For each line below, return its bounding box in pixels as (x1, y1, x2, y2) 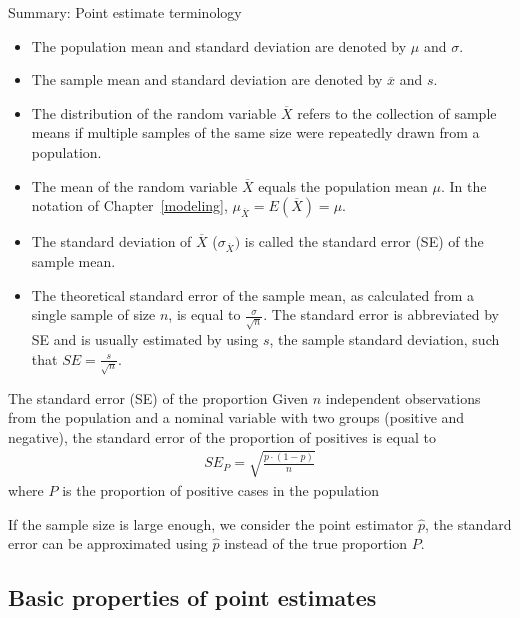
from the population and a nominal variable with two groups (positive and (8, 407, 465, 428)
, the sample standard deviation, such (269, 329, 500, 350)
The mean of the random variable (31, 175, 238, 196)
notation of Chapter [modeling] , (31, 195, 228, 216)
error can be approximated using (8, 533, 208, 554)
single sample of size (31, 304, 156, 325)
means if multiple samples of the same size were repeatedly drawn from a (31, 122, 480, 143)
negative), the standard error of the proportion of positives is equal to (8, 426, 436, 447)
